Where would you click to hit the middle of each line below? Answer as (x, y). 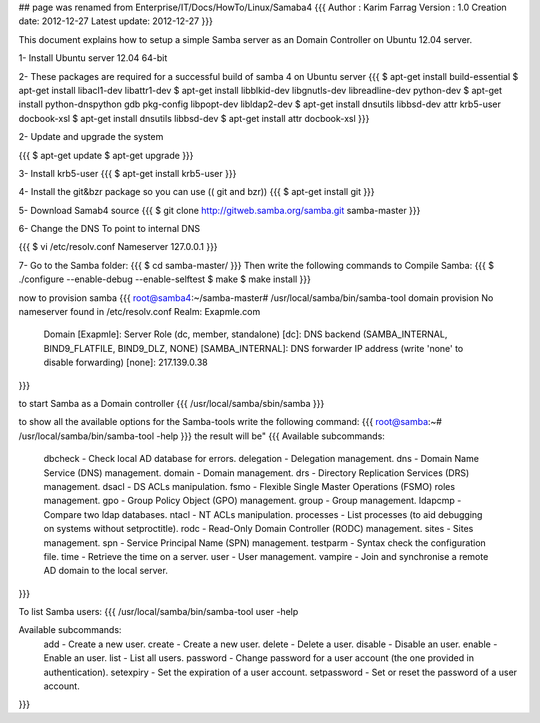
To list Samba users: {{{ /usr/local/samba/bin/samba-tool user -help (158, 612)
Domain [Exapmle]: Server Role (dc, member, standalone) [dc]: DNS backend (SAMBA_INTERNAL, (245, 334)
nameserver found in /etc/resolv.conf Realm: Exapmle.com (139, 312)
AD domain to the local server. (106, 571)
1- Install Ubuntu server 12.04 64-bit (93, 58)
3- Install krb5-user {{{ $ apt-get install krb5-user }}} (127, 173)
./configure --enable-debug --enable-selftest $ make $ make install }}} (165, 279)
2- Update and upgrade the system (91, 137)
